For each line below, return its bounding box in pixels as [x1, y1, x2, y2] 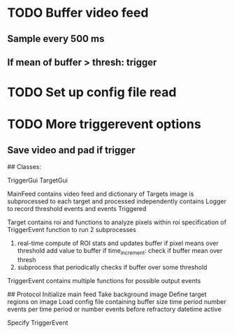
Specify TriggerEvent [7, 318, 68, 326]
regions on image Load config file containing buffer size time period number [7, 297, 227, 305]
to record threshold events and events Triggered [7, 205, 147, 213]
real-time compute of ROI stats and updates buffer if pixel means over [17, 239, 219, 247]
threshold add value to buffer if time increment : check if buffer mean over [17, 247, 223, 256]
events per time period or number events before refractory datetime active [7, 305, 222, 313]
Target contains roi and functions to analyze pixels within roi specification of [7, 218, 227, 226]
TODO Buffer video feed [7, 5, 149, 21]
